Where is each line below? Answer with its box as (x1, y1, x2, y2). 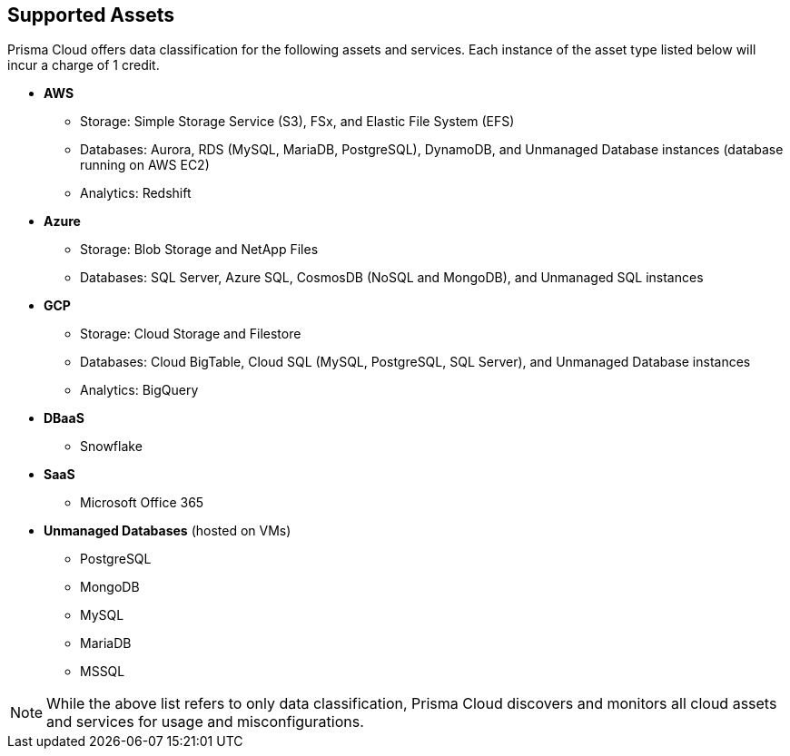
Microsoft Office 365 (80, 495, 204, 511)
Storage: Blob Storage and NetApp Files (80, 241, 319, 258)
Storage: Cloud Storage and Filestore (80, 326, 301, 342)
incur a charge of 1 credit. (7, 57, 160, 74)
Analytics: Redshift (80, 185, 192, 201)
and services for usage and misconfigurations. (46, 712, 364, 731)
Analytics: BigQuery (80, 382, 199, 398)
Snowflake (80, 438, 143, 455)
